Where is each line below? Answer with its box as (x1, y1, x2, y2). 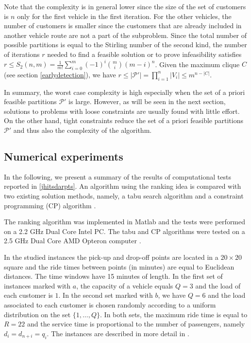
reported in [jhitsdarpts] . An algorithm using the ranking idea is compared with (4, 181, 241, 191)
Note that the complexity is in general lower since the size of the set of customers (4, 1, 246, 11)
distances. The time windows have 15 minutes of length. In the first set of (4, 271, 223, 281)
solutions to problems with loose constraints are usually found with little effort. (4, 106, 240, 116)
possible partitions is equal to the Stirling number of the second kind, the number (4, 39, 247, 50)
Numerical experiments (4, 149, 123, 164)
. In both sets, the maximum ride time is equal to (100, 309, 248, 319)
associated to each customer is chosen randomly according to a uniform (4, 299, 216, 309)
